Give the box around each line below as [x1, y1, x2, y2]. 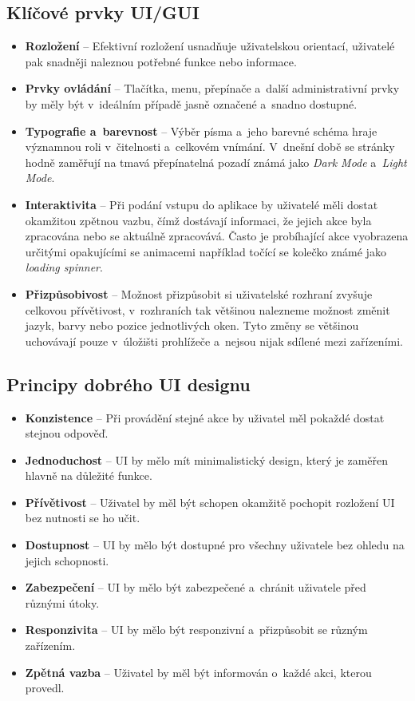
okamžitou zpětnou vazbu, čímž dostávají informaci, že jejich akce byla [25, 212, 372, 228]
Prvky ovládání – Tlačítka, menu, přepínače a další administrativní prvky [25, 80, 400, 97]
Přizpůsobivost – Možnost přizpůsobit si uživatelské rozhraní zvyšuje [25, 285, 373, 302]
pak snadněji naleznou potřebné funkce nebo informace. [25, 53, 297, 69]
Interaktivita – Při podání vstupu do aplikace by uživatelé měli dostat [25, 196, 378, 212]
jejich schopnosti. [25, 552, 109, 568]
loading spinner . [25, 259, 103, 275]
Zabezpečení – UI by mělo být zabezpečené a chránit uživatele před [25, 579, 366, 596]
